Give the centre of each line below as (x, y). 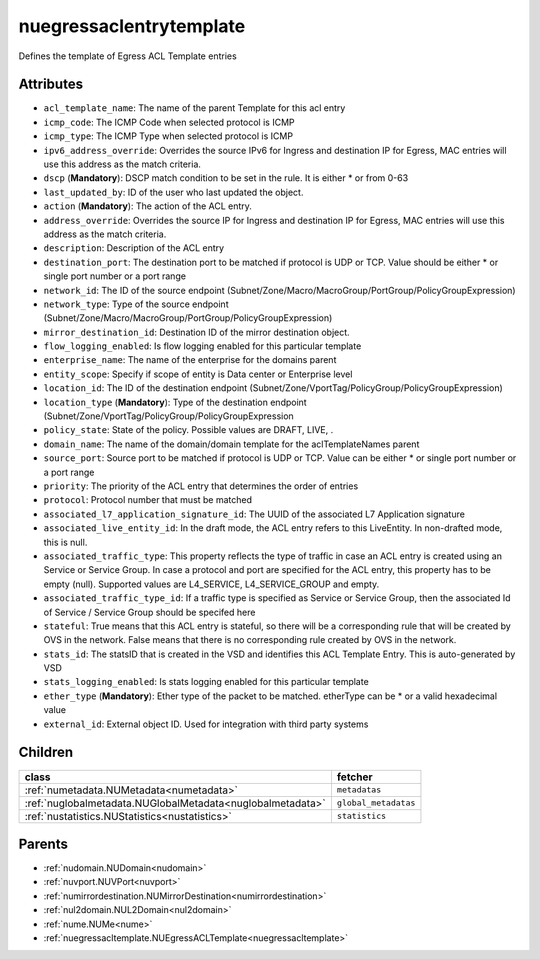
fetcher (355, 777)
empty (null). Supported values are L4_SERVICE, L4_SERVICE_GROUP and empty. (211, 584)
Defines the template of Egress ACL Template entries (127, 56)
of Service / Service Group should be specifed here (149, 612)
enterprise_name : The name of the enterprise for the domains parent (190, 360)
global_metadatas (376, 803)
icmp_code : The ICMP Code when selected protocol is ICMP (169, 122)
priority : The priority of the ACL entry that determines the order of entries (201, 486)
